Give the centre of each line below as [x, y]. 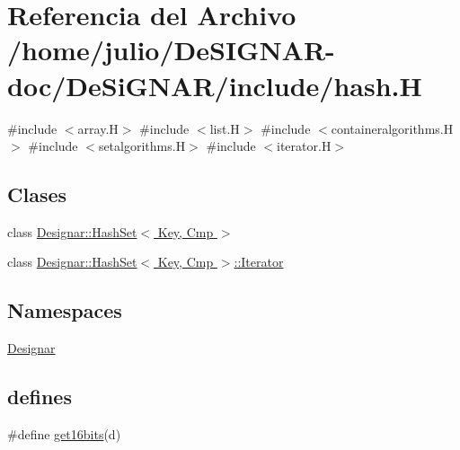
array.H [98, 128]
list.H [225, 128]
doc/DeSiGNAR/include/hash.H [215, 85]
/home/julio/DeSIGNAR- [171, 50]
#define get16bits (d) [64, 434]
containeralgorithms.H [392, 128]
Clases [37, 194]
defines [40, 397]
